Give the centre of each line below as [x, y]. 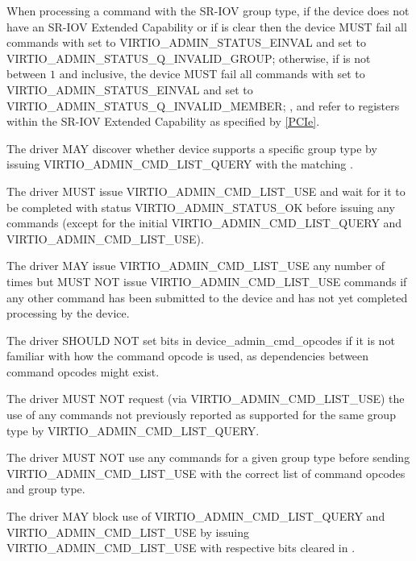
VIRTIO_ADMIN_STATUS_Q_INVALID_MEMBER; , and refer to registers [203, 105]
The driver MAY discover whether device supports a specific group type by [192, 148]
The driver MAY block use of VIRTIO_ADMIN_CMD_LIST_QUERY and [196, 516]
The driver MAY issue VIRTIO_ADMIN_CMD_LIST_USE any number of [196, 266]
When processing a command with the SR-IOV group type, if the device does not [208, 10]
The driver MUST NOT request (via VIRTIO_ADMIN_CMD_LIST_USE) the [206, 399]
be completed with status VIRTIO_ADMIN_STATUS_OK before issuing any [201, 207]
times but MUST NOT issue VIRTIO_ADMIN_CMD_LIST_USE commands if [207, 281]
